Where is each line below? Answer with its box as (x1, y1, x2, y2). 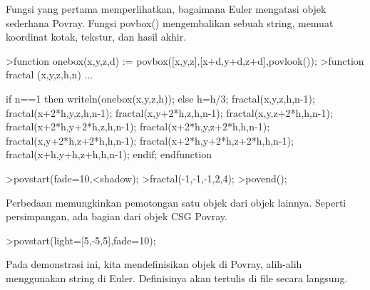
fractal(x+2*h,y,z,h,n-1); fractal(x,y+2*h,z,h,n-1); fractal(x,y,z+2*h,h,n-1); (6, 105, 333, 120)
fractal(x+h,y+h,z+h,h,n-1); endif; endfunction (6, 147, 212, 162)
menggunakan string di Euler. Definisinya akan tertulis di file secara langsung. (6, 270, 348, 285)
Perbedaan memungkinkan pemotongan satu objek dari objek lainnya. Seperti (6, 195, 346, 209)
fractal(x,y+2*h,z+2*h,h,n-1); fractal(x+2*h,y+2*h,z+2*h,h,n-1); (6, 133, 294, 147)
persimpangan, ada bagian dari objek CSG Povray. (6, 209, 227, 224)
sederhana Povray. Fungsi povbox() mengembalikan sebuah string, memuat (6, 15, 334, 30)
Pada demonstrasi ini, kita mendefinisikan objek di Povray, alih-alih (6, 257, 302, 271)
